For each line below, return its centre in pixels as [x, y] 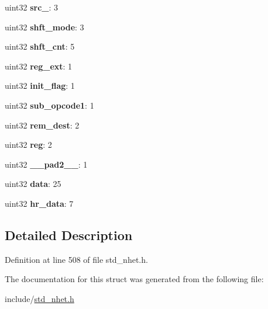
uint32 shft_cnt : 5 [40, 46]
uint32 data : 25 [33, 184]
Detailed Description [69, 235]
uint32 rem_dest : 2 [42, 125]
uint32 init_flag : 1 [40, 86]
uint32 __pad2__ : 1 [46, 164]
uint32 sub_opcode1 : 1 [49, 105]
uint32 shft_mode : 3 [44, 27]
